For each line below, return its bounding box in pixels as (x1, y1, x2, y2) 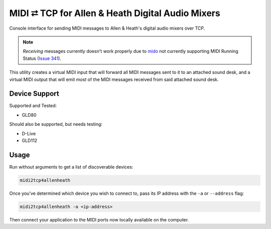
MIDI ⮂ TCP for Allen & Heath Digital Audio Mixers (9, 8, 220, 19)
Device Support (9, 90, 60, 98)
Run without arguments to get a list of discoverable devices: (9, 164, 133, 170)
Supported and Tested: (9, 103, 57, 109)
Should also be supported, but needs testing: (9, 121, 103, 127)
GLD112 (22, 137, 38, 143)
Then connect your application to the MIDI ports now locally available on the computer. (9, 216, 189, 222)
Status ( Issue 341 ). (23, 55, 61, 61)
